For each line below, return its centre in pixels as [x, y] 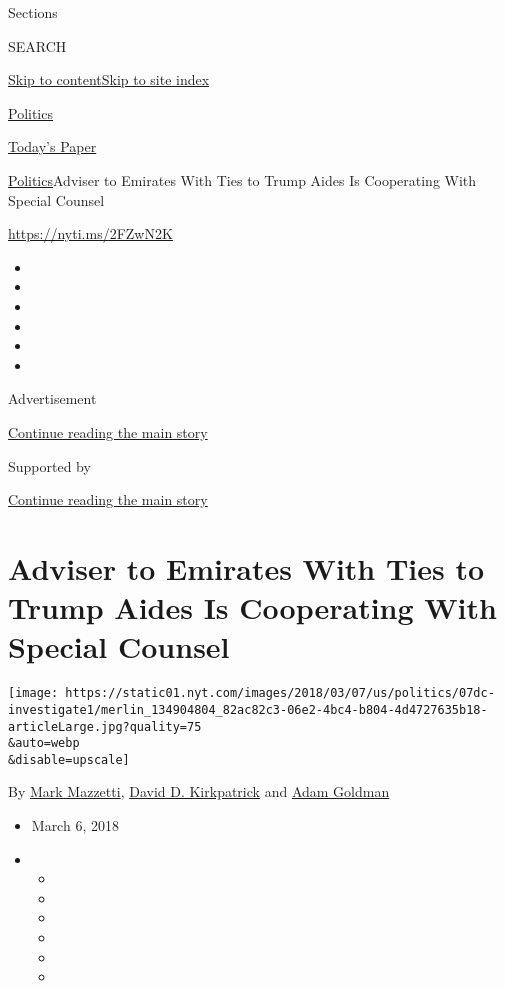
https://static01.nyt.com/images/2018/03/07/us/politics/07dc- [280, 693]
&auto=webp [44, 743]
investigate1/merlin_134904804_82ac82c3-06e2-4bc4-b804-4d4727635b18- [248, 709]
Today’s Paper [52, 146]
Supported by [49, 465]
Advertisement [52, 398]
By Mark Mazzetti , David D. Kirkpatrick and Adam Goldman [199, 791]
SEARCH [37, 45]
